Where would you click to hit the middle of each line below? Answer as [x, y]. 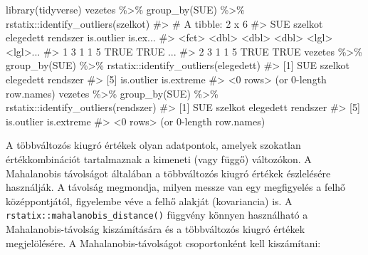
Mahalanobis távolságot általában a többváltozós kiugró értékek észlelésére [168, 173]
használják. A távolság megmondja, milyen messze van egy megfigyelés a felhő [176, 187]
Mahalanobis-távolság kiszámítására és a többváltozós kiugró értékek [156, 228]
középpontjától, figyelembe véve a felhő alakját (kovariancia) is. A [149, 201]
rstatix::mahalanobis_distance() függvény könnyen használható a [157, 215]
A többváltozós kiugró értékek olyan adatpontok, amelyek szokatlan [153, 145]
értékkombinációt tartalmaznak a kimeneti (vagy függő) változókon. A [159, 158]
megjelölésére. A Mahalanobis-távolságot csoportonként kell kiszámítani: [163, 243]
